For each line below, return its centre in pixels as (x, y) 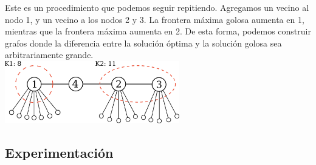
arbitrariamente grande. (49, 55)
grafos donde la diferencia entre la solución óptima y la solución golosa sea (143, 43)
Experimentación (59, 153)
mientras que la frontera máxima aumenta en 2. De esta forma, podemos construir (158, 31)
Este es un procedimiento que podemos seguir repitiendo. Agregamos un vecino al (157, 7)
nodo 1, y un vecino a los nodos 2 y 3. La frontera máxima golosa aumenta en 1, (155, 19)
